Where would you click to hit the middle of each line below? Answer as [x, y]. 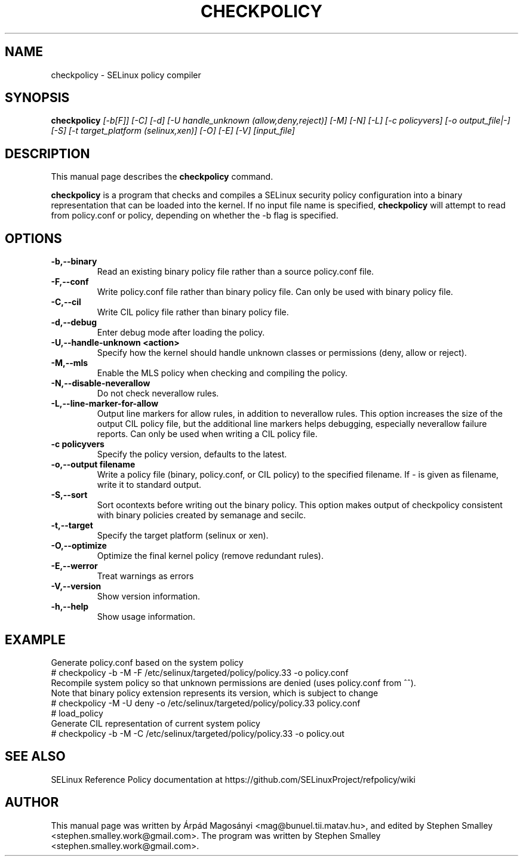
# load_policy [77, 713]
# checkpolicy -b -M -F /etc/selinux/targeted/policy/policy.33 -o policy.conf [200, 672]
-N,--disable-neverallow [101, 383]
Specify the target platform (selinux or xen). [183, 536]
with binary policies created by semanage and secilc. [201, 515]
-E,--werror [74, 566]
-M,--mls [70, 363]
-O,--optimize [79, 546]
